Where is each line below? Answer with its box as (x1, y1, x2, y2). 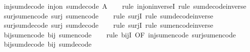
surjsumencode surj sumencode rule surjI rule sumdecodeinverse (3, 10, 213, 20)
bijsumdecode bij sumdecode (3, 39, 92, 49)
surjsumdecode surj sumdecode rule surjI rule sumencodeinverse (3, 20, 213, 30)
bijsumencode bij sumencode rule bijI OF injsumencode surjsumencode (3, 29, 236, 39)
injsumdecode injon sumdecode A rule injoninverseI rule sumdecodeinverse (3, 1, 247, 11)
